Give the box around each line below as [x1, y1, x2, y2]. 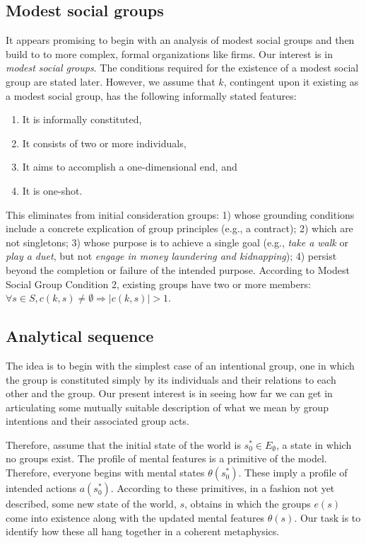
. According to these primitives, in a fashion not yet [110, 481, 335, 496]
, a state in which [276, 437, 352, 452]
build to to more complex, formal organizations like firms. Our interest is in [6, 46, 333, 61]
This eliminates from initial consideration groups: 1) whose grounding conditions [6, 207, 355, 222]
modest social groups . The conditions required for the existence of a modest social [6, 60, 359, 75]
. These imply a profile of [238, 465, 348, 480]
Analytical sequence [6, 325, 154, 347]
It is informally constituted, [22, 112, 142, 127]
